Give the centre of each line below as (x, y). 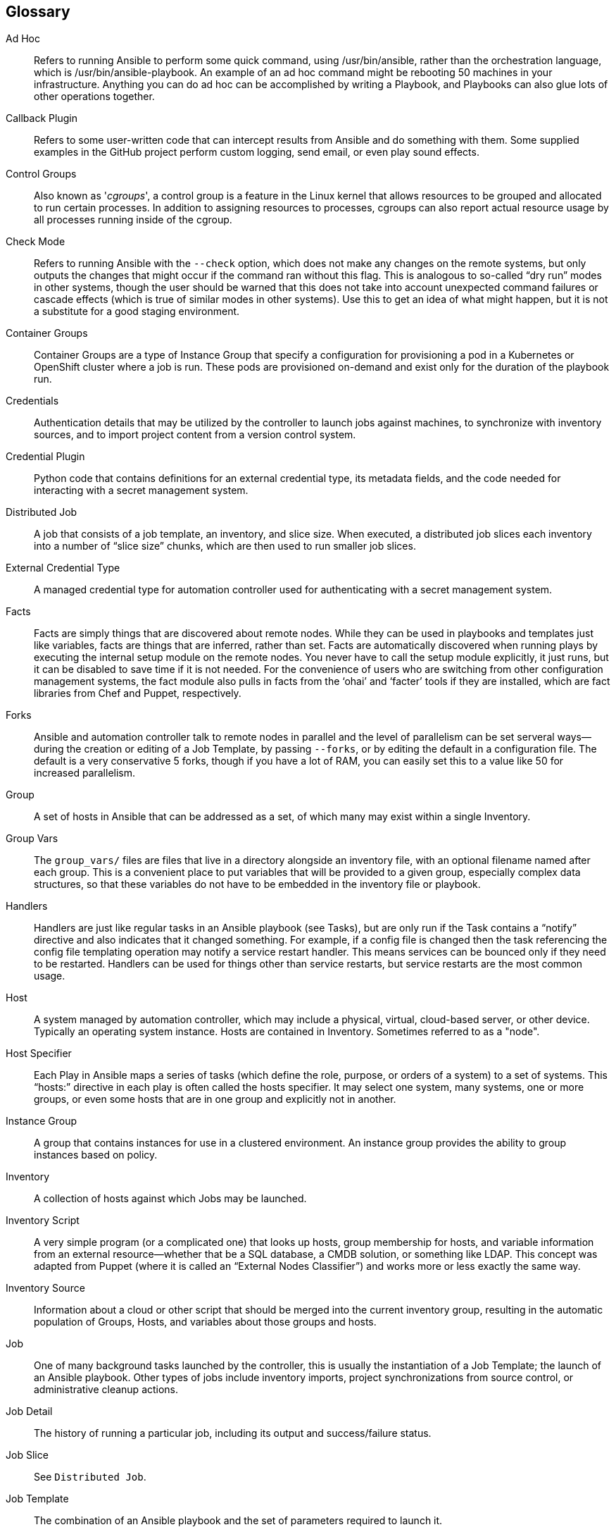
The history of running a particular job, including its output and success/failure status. (233, 1433)
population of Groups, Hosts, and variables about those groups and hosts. (205, 1322)
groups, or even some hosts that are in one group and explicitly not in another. (215, 1099)
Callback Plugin (42, 118)
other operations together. (94, 97)
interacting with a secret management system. (141, 490)
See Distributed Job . (90, 1477)
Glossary (38, 12)
